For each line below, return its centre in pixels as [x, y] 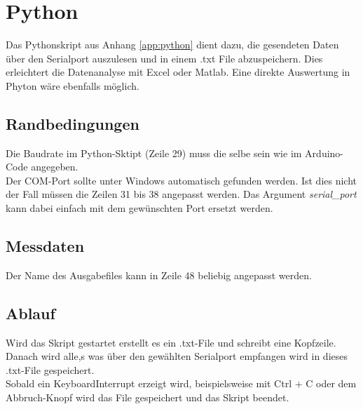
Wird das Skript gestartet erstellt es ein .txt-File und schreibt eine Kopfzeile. [171, 342]
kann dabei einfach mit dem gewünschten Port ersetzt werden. [139, 208]
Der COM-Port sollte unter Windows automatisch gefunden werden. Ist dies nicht [181, 180]
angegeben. [55, 167]
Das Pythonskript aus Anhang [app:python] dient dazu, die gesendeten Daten [172, 45]
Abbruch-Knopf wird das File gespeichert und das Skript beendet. [148, 397]
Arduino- [324, 153]
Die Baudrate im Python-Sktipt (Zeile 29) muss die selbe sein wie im [154, 153]
